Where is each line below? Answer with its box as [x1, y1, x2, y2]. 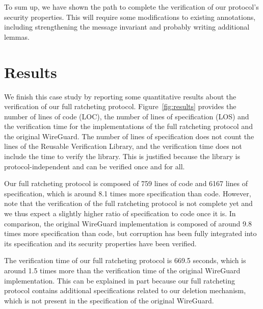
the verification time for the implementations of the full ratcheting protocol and [4, 121, 253, 132]
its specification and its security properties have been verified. [4, 238, 197, 248]
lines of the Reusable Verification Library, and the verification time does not [4, 141, 242, 151]
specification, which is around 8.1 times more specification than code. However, [4, 188, 251, 198]
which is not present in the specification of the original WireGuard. [4, 295, 214, 305]
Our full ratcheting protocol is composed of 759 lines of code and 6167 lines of [4, 178, 248, 189]
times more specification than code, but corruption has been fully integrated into [4, 228, 257, 239]
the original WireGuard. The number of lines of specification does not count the [4, 131, 254, 141]
